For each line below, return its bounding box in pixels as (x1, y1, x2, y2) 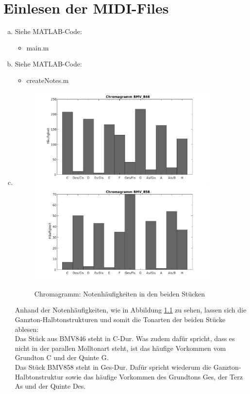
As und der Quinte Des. (15, 381, 86, 391)
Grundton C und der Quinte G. (15, 352, 109, 362)
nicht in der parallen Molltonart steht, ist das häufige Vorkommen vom (15, 343, 226, 353)
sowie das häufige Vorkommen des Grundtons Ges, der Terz (66, 371, 243, 381)
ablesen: (15, 324, 39, 334)
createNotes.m (26, 75, 69, 85)
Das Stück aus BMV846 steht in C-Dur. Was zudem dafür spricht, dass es (15, 333, 235, 344)
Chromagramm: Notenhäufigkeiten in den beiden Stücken (34, 288, 205, 298)
